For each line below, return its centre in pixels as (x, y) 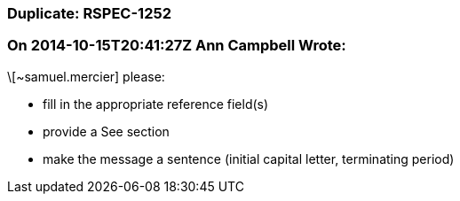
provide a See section (106, 131)
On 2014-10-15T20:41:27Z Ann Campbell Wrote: (177, 46)
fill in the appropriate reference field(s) (156, 104)
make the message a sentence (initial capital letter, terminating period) (249, 158)
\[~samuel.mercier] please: (86, 76)
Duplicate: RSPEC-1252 (89, 13)
